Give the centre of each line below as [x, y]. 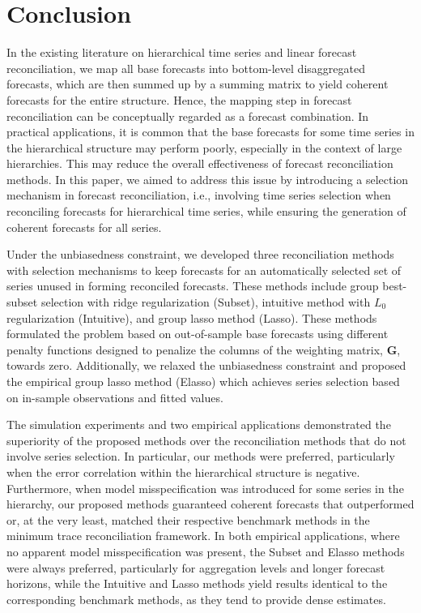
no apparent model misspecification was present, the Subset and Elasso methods [206, 551]
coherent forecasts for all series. [84, 227]
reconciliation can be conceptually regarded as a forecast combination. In [188, 116]
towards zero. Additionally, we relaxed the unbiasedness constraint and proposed [206, 365]
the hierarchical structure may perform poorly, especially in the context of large [204, 147]
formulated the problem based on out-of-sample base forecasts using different [198, 334]
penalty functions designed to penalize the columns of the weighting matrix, [195, 349]
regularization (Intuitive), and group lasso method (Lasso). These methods [192, 317]
